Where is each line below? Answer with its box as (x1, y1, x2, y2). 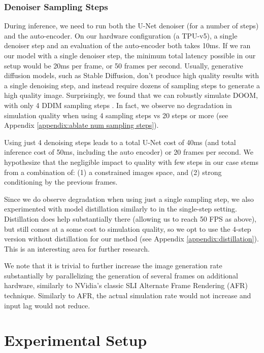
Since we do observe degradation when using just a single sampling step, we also (4, 193, 254, 204)
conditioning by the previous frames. (4, 176, 118, 187)
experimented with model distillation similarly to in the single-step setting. (4, 203, 237, 214)
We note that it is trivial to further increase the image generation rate (4, 260, 222, 271)
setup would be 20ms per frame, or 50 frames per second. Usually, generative (4, 60, 243, 70)
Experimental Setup (4, 330, 147, 350)
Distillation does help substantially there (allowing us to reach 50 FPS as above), (4, 213, 256, 224)
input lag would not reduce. (4, 300, 90, 310)
